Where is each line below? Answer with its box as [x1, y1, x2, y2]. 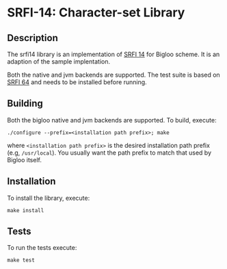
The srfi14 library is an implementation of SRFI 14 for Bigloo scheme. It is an [7, 50, 220, 58]
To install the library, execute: [7, 194, 90, 202]
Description [7, 32, 58, 44]
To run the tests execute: [7, 244, 77, 252]
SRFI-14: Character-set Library [7, 5, 185, 21]
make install [7, 207, 44, 214]
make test [7, 257, 36, 264]
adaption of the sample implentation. [7, 57, 111, 66]
